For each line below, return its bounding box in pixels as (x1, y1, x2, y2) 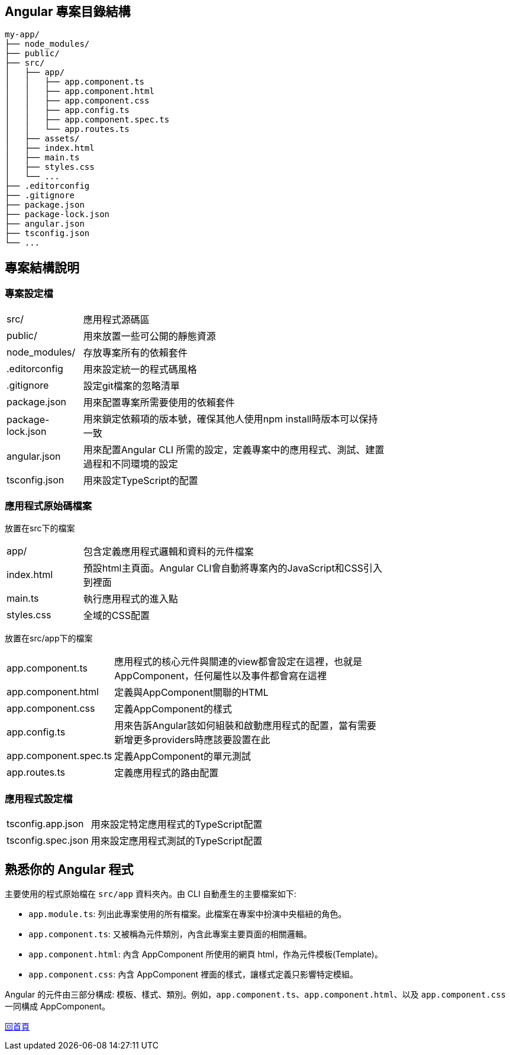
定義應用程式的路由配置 (114, 767, 219, 779)
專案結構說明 (5, 260, 79, 275)
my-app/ (5, 30, 40, 40)
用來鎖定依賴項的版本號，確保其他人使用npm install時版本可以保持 (83, 412, 378, 425)
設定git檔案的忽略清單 (83, 379, 180, 392)
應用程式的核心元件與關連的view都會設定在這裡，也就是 (114, 656, 363, 668)
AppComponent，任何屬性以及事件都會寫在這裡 (114, 670, 327, 682)
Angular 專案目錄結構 (5, 4, 131, 19)
